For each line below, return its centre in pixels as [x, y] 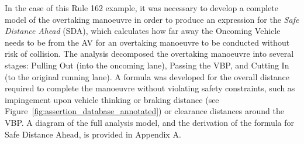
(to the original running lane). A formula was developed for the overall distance [147, 76]
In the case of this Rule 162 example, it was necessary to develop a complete [141, 8]
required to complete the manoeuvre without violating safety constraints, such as [150, 88]
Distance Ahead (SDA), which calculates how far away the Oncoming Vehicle [143, 31]
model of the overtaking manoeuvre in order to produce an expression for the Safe [152, 19]
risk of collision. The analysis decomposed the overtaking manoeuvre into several [149, 54]
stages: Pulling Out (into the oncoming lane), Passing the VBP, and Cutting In [147, 65]
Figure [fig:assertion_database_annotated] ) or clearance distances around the [144, 111]
